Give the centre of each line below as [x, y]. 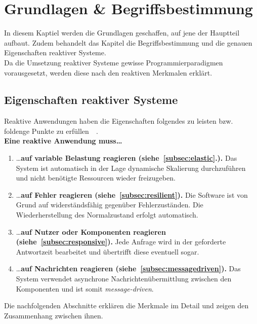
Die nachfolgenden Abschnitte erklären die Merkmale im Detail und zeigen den [126, 305]
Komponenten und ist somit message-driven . [85, 288]
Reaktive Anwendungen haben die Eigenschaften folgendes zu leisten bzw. [119, 121]
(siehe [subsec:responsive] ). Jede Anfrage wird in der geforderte [121, 242]
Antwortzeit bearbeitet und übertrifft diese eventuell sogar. [108, 251]
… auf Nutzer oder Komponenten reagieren [91, 231]
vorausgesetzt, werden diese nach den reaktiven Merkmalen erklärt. [108, 72]
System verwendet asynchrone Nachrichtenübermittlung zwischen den [124, 279]
